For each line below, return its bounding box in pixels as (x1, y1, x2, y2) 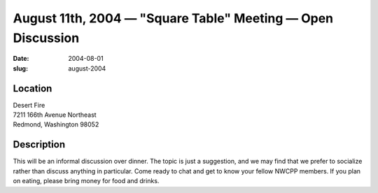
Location (13, 83, 52, 94)
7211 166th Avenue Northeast (13, 110, 97, 119)
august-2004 (68, 64, 106, 73)
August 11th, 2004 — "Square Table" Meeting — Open (13, 10, 334, 26)
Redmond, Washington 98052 (13, 120, 99, 129)
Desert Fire (13, 101, 45, 109)
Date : (13, 55, 29, 63)
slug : (13, 64, 28, 73)
